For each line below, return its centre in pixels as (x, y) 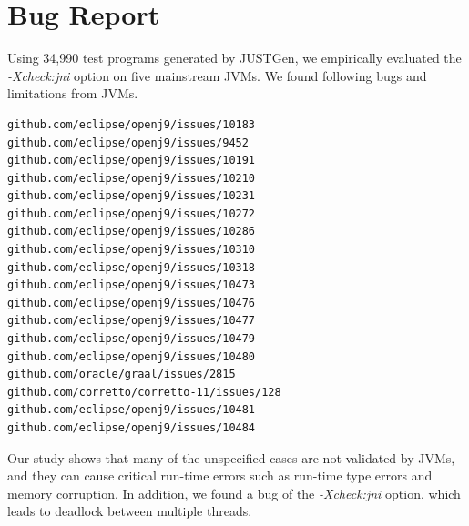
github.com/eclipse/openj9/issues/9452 (128, 142)
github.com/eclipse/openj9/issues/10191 (132, 161)
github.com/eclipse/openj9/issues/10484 (132, 428)
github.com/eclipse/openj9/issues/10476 (132, 303)
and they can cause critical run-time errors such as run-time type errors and (220, 475)
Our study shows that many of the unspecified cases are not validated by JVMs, (231, 457)
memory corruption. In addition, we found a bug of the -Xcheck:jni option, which (234, 493)
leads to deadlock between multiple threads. (130, 511)
